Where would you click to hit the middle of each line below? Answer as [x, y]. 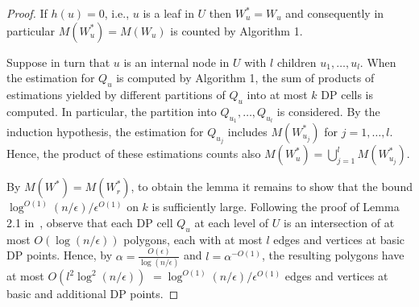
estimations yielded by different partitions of [116, 94]
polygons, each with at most [193, 239]
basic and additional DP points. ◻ [93, 294]
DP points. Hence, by [60, 255]
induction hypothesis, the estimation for [105, 131]
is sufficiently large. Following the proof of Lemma [276, 207]
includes [247, 131]
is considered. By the [328, 111]
